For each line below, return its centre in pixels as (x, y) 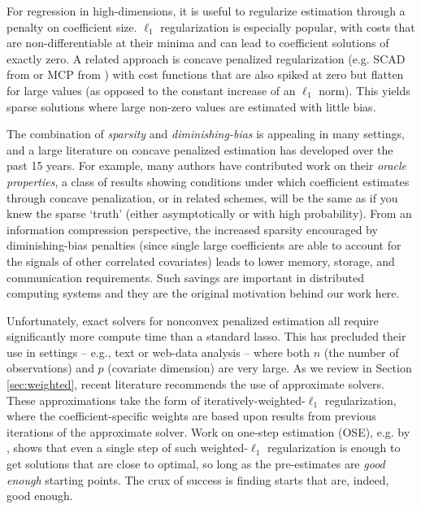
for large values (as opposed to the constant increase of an (151, 90)
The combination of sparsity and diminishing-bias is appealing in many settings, (206, 134)
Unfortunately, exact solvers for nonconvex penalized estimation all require (193, 320)
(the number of (361, 352)
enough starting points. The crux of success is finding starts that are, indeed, (198, 479)
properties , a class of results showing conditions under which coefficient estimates (208, 181)
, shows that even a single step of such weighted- (128, 448)
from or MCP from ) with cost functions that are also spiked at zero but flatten (205, 74)
